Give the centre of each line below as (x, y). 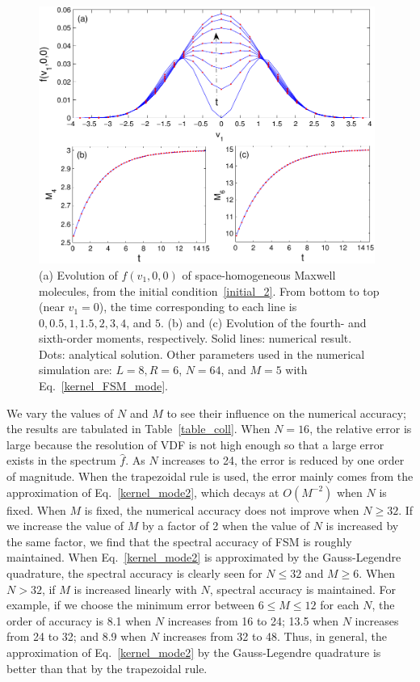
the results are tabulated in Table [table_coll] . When (139, 429)
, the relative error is (361, 429)
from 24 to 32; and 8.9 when (77, 636)
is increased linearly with (135, 589)
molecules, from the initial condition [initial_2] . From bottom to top (209, 290)
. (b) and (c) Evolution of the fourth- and (264, 322)
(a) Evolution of (78, 274)
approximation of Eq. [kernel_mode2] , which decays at (143, 492)
